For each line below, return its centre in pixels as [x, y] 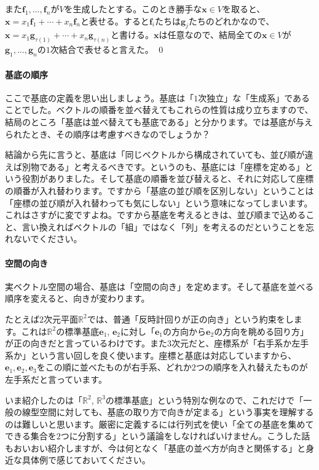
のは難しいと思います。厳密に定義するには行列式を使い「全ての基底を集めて [159, 424]
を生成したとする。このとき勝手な [133, 9]
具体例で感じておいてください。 [86, 460]
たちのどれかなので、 [231, 21]
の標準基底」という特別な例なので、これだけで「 [204, 400]
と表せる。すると [115, 21]
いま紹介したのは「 [44, 400]
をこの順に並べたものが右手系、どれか [114, 367]
